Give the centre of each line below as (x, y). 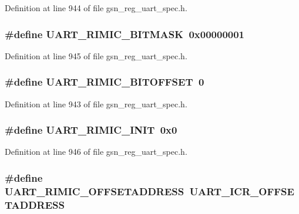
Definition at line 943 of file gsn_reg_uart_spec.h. (96, 103)
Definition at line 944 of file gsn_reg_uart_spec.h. (96, 8)
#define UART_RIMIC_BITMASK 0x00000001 (125, 34)
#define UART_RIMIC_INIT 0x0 (91, 130)
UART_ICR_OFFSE (242, 191)
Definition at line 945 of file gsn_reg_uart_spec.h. (96, 55)
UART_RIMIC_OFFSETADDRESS (95, 191)
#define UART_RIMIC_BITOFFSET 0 (105, 82)
